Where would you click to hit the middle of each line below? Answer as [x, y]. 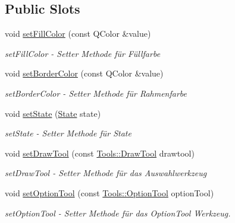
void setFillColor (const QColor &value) [78, 34]
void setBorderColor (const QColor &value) [84, 73]
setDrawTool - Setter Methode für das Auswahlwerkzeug [106, 173]
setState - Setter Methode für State [68, 133]
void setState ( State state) [53, 113]
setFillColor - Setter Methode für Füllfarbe [83, 53]
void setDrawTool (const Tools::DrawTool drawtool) [100, 153]
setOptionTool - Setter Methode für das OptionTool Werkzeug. [118, 213]
